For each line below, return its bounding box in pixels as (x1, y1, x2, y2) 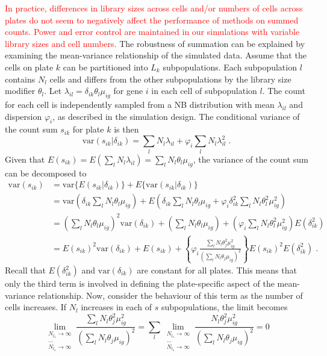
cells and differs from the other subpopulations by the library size (49, 72, 291, 85)
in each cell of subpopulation (151, 84, 257, 97)
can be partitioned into (63, 60, 148, 73)
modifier (5, 84, 36, 97)
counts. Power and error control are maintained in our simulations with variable (5, 25, 300, 38)
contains (5, 72, 36, 85)
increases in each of (81, 301, 152, 313)
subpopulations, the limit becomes (161, 301, 288, 313)
